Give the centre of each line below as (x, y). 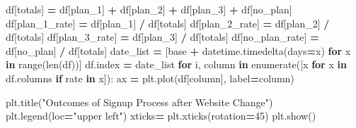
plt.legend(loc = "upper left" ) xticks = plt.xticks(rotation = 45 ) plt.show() (161, 116)
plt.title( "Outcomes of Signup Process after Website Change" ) (139, 102)
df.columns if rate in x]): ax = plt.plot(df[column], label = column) (150, 78)
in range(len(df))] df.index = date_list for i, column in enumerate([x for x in (176, 64)
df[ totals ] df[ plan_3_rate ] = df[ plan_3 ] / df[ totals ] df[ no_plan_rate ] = (162, 37)
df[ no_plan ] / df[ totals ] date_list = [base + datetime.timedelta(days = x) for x (178, 50)
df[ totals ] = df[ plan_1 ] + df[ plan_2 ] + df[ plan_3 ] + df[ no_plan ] (149, 9)
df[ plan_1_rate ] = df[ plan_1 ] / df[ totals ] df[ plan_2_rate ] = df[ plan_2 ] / (168, 23)
